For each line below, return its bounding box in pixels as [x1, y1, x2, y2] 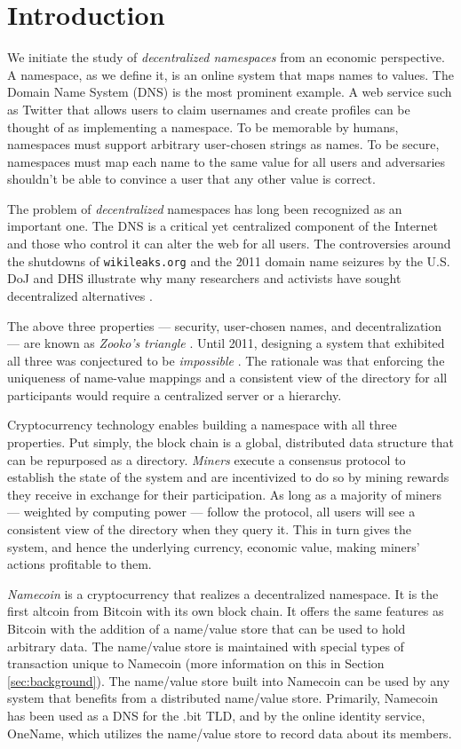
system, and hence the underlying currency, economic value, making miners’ [7, 537, 420, 556]
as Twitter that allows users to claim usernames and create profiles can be [7, 99, 410, 118]
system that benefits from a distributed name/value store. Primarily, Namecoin [7, 689, 438, 707]
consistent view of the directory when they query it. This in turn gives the [7, 520, 412, 539]
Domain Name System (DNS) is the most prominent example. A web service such [7, 83, 452, 101]
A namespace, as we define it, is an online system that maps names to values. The [7, 65, 454, 83]
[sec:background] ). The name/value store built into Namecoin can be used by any [7, 671, 450, 690]
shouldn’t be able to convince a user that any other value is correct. [7, 170, 376, 188]
